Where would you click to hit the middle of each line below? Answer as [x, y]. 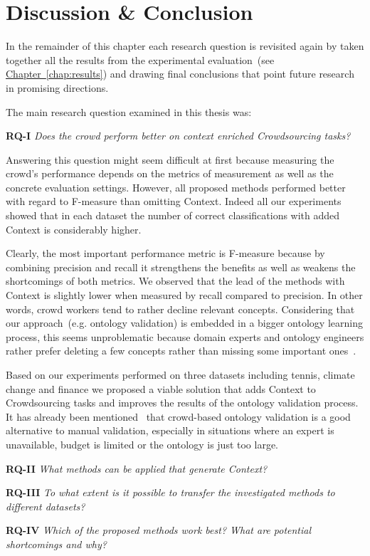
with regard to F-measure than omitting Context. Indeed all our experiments [174, 201]
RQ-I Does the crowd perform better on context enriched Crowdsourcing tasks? [178, 136]
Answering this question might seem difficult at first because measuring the [170, 159]
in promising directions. [57, 87]
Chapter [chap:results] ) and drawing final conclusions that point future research [180, 74]
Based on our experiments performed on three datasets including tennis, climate [180, 374]
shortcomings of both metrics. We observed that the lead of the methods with [175, 281]
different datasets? [46, 506]
